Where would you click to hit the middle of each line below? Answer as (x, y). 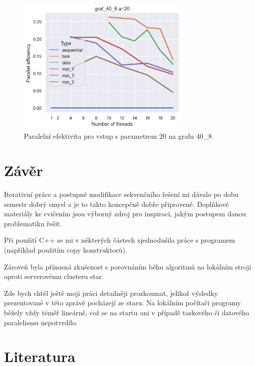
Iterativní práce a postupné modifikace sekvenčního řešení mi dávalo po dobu (121, 194)
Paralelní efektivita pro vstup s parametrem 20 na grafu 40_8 (118, 136)
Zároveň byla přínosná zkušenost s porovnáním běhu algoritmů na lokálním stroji (128, 266)
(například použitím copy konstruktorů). (65, 249)
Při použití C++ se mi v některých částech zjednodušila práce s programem (120, 240)
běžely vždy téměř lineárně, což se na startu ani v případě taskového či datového (127, 312)
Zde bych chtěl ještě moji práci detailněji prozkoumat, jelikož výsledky (111, 293)
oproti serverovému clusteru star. (54, 276)
